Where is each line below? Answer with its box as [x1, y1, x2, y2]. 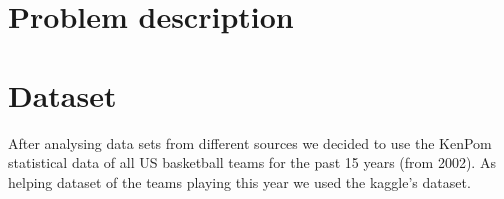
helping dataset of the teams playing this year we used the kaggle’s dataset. [8, 171, 471, 192]
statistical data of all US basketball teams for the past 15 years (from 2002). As [8, 152, 496, 173]
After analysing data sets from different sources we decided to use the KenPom [8, 132, 492, 153]
